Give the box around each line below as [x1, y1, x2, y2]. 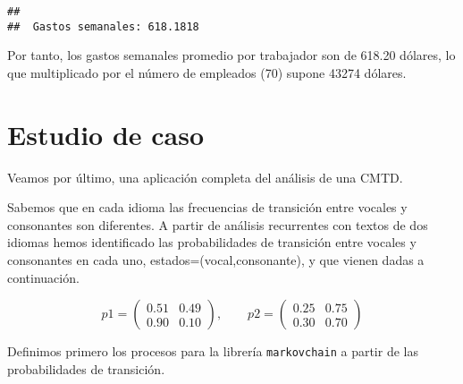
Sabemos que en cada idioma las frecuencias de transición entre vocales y [7, 198, 408, 217]
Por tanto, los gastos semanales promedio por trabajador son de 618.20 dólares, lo [7, 46, 456, 64]
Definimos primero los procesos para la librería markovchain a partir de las [7, 342, 418, 361]
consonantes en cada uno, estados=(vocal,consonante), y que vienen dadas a [7, 251, 425, 269]
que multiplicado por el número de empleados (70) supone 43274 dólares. [7, 63, 407, 81]
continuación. [7, 268, 80, 286]
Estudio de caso [7, 115, 205, 152]
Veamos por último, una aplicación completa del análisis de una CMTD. [7, 167, 403, 186]
